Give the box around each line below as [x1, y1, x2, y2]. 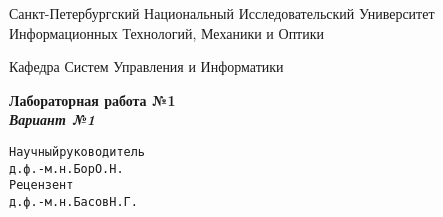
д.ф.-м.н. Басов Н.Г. [9, 194, 138, 209]
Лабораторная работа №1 [9, 89, 176, 110]
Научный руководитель [9, 144, 146, 159]
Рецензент [9, 178, 74, 193]
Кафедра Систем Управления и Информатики [9, 56, 284, 77]
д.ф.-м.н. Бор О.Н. [9, 161, 124, 176]
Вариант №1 [9, 109, 96, 130]
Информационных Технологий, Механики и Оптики [9, 22, 325, 43]
